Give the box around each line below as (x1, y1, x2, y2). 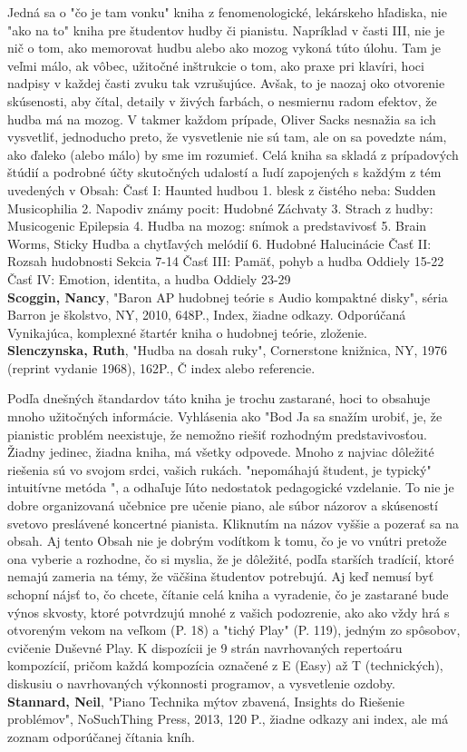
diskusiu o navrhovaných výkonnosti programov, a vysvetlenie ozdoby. (7, 673, 395, 692)
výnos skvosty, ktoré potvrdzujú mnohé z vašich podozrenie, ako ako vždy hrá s (7, 602, 450, 621)
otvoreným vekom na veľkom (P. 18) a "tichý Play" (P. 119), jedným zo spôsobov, (7, 620, 461, 639)
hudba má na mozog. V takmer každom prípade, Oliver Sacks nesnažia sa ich (7, 109, 436, 128)
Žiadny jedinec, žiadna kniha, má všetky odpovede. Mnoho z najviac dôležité (7, 442, 434, 461)
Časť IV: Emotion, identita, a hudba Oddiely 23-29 (7, 269, 291, 288)
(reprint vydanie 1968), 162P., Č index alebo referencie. (7, 358, 316, 377)
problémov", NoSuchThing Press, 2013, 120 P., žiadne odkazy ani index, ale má (7, 709, 449, 728)
